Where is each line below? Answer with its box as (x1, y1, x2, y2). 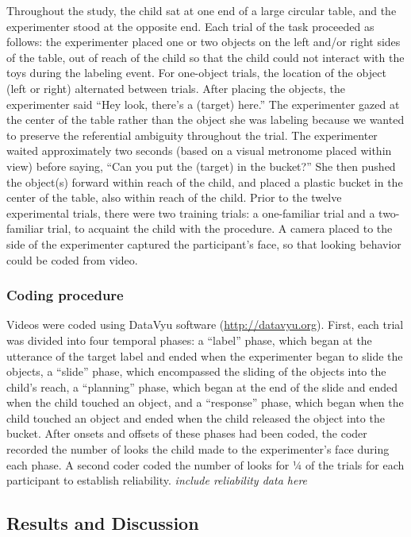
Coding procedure (6, 285, 124, 305)
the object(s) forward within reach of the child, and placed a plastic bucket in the (6, 173, 403, 190)
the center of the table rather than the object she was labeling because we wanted (6, 111, 405, 128)
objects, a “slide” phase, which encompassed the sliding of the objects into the (6, 363, 386, 380)
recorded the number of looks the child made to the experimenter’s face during (6, 441, 390, 458)
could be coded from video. (6, 251, 138, 268)
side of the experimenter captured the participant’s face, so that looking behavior (6, 235, 401, 252)
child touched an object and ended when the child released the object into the (6, 409, 385, 426)
